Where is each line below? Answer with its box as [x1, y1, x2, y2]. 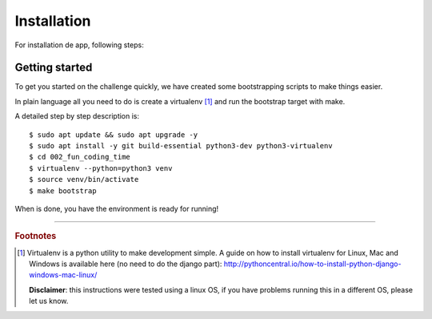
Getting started [14, 61, 93, 75]
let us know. [29, 297, 69, 306]
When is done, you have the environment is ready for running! [14, 204, 219, 213]
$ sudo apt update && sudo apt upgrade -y [29, 130, 198, 139]
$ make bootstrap [29, 186, 97, 196]
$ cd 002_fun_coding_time [29, 152, 131, 162]
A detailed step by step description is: [14, 111, 140, 121]
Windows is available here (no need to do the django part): [29, 259, 222, 269]
